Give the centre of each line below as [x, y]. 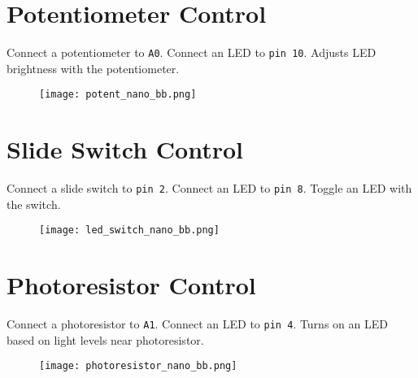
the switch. [34, 204]
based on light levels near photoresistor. [105, 339]
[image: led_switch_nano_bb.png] [129, 230]
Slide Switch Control [125, 149]
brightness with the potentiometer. [93, 68]
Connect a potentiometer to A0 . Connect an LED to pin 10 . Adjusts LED [192, 52]
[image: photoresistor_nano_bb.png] [138, 366]
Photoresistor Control [131, 285]
